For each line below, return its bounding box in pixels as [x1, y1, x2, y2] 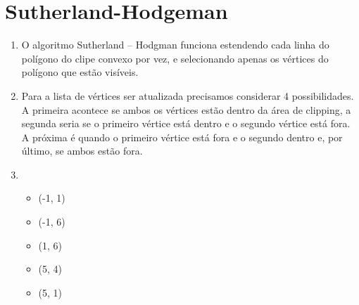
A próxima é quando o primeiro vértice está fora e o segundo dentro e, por [21, 129, 343, 144]
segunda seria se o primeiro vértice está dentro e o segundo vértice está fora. [21, 116, 351, 131]
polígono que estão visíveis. [21, 65, 139, 79]
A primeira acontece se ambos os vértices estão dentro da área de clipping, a [21, 102, 351, 117]
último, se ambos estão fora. [21, 143, 143, 158]
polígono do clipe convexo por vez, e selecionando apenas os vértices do [21, 51, 329, 65]
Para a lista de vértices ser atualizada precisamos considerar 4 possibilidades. [21, 88, 354, 103]
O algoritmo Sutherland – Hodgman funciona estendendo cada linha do [21, 37, 329, 52]
